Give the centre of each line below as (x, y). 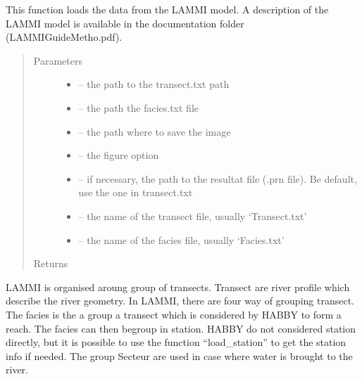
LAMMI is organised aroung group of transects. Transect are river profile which (178, 287)
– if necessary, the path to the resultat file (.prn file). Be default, (218, 178)
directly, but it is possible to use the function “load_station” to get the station (176, 342)
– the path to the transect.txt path (154, 84)
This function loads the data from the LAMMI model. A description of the (167, 9)
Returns (51, 263)
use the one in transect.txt (136, 192)
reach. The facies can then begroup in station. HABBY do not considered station (181, 328)
